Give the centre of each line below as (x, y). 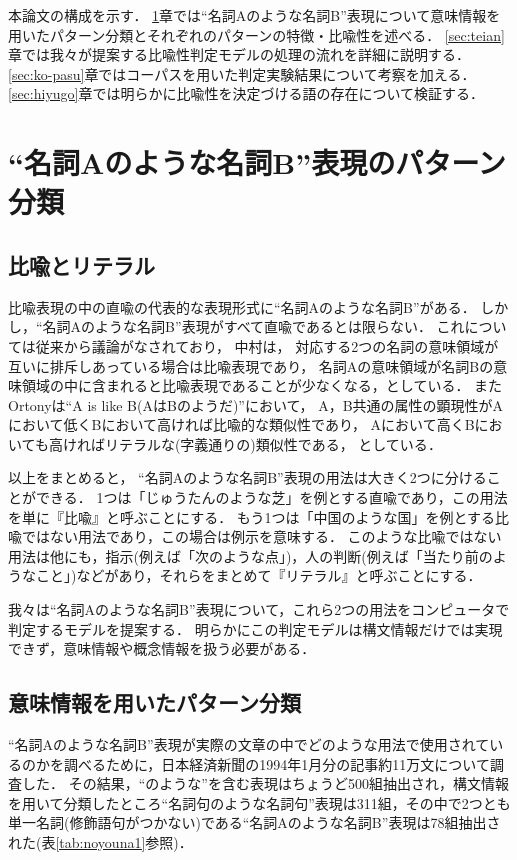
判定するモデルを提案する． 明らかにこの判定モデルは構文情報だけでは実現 (255, 628)
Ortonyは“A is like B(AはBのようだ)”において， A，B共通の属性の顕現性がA (256, 404)
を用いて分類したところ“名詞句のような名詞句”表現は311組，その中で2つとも (259, 802)
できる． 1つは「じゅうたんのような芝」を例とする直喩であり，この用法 (271, 497)
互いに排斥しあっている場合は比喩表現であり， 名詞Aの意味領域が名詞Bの (251, 365)
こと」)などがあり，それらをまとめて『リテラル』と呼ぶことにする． (258, 575)
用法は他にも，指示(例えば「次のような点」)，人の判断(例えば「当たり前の (250, 555)
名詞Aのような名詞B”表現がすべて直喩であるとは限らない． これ (253, 326)
